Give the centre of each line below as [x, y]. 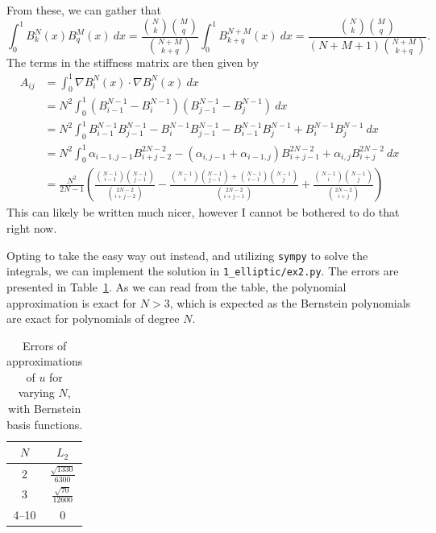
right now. [32, 228]
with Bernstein [45, 409]
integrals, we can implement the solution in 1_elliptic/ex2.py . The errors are [203, 271]
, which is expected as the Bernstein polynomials [290, 302]
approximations [45, 361]
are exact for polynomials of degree [93, 318]
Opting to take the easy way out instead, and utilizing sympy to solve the [187, 255]
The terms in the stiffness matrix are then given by [133, 62]
